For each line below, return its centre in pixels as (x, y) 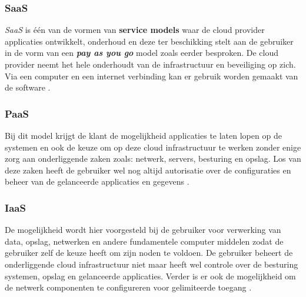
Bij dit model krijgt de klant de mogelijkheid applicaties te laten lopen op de (143, 135)
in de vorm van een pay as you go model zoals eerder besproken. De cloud (142, 53)
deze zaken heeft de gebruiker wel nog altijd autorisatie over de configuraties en (148, 170)
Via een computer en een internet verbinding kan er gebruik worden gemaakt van (152, 76)
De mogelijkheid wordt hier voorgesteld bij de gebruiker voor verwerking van (143, 230)
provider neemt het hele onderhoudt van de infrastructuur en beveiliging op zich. (150, 64)
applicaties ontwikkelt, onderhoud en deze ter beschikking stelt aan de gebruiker (149, 41)
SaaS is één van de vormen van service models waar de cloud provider (135, 30)
